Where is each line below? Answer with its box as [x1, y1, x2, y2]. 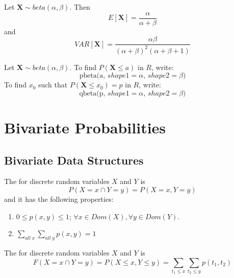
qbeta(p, [79, 89, 106, 97]
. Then [69, 2, 90, 12]
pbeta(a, [79, 72, 106, 80]
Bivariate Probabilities [4, 117, 166, 138]
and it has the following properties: [4, 194, 114, 204]
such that [38, 79, 68, 90]
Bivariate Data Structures [4, 152, 144, 168]
